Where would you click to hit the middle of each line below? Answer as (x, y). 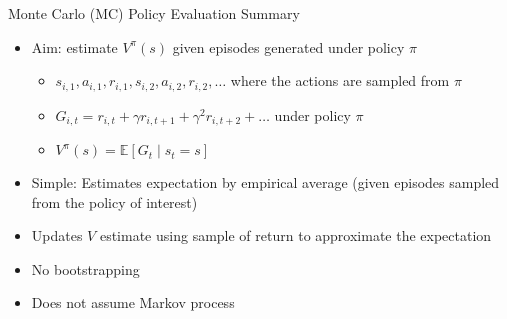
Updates (57, 235)
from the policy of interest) (114, 201)
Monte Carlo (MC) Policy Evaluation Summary (154, 13)
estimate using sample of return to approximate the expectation (295, 235)
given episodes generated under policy (288, 46)
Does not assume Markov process (133, 302)
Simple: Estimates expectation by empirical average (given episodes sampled (265, 182)
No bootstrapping (85, 268)
